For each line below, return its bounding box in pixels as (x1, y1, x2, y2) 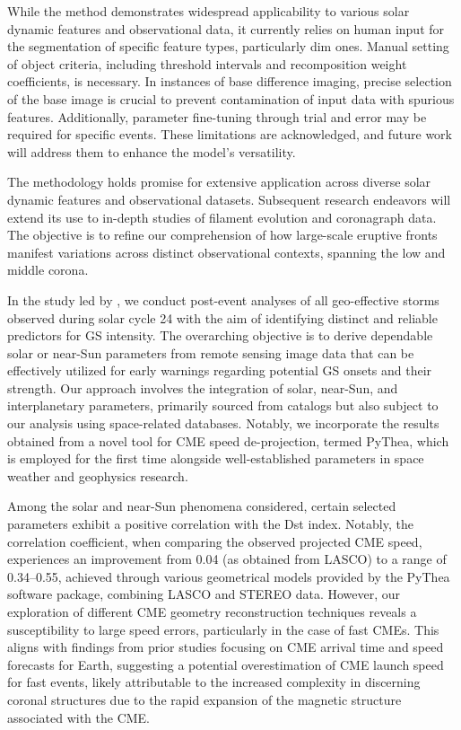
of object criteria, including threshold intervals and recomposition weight (7, 54, 407, 73)
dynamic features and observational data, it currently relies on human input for (7, 19, 445, 38)
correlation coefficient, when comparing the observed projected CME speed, (7, 532, 422, 550)
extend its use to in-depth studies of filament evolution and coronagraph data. (7, 207, 437, 226)
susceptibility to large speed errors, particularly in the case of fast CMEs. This (7, 620, 439, 638)
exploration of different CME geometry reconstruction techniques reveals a (7, 602, 417, 620)
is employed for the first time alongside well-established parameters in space (7, 449, 424, 468)
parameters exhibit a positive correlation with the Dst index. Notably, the (7, 515, 413, 533)
